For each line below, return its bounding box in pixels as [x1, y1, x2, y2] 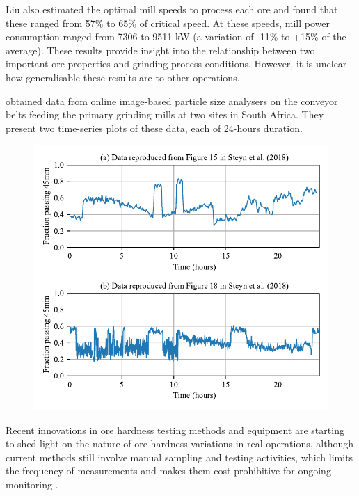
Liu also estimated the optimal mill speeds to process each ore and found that [6, 2, 338, 16]
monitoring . [6, 477, 58, 491]
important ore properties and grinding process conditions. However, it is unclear [6, 56, 347, 71]
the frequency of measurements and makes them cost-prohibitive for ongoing [6, 463, 331, 478]
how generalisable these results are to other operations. [6, 70, 240, 84]
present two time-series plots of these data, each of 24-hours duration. [6, 120, 303, 135]
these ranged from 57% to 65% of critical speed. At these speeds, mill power [6, 15, 330, 30]
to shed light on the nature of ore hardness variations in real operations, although [6, 436, 353, 451]
